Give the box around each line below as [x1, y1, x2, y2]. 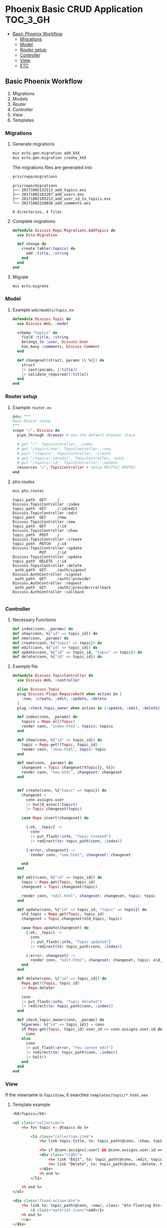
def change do [17, 241, 46, 246]
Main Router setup [12, 419, 51, 424]
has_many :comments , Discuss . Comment [21, 344, 100, 349]
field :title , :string [21, 335, 69, 340]
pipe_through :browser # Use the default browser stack [17, 433, 136, 438]
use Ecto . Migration [17, 232, 58, 237]
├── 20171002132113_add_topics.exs [12, 187, 87, 192]
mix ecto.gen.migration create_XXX [12, 155, 87, 160]
